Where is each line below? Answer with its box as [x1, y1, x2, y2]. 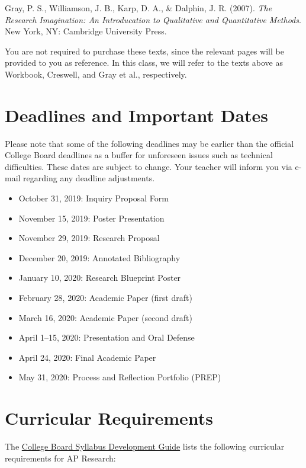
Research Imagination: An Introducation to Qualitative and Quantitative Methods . [5, 13, 301, 25]
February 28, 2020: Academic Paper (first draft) [18, 291, 192, 304]
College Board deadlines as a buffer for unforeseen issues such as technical [5, 149, 273, 161]
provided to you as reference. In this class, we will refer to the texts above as [5, 56, 283, 69]
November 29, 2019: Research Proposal [18, 232, 160, 244]
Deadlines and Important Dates [5, 102, 269, 127]
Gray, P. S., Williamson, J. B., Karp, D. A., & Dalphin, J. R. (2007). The [5, 2, 272, 14]
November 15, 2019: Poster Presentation [18, 211, 165, 224]
